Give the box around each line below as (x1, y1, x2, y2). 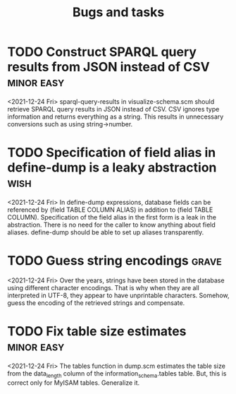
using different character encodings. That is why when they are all (7, 283, 199, 292)
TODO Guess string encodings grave (7, 253, 222, 269)
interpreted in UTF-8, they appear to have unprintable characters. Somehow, (7, 291, 230, 299)
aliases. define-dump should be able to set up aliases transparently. (7, 227, 204, 237)
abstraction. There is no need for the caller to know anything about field (7, 220, 216, 229)
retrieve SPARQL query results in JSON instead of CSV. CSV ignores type (7, 105, 220, 113)
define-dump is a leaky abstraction (7, 160, 217, 176)
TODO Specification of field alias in (7, 145, 216, 161)
